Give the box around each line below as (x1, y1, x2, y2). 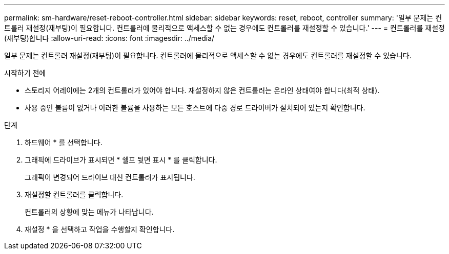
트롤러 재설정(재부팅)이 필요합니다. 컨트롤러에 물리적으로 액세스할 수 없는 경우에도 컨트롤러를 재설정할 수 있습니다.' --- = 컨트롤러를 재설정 (4, 24, 445, 32)
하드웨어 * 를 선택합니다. (25, 138, 103, 147)
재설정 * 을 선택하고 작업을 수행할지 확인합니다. (25, 225, 175, 234)
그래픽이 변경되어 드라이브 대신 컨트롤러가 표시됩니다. (25, 173, 195, 181)
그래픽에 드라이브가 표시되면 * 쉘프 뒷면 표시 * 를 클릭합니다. (25, 155, 217, 164)
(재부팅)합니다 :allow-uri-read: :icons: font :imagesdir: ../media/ (4, 34, 215, 42)
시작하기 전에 (4, 68, 46, 77)
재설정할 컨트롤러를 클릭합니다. (25, 190, 124, 199)
